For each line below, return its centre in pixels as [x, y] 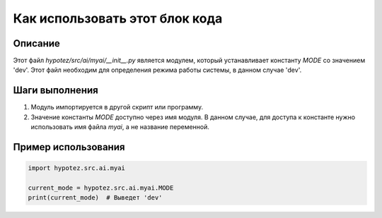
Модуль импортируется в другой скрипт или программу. [117, 107]
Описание [36, 43]
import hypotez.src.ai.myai [76, 168]
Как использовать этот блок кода [118, 18]
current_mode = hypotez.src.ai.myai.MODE [101, 188]
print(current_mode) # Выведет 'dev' [95, 198]
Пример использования [69, 147]
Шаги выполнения [56, 91]
